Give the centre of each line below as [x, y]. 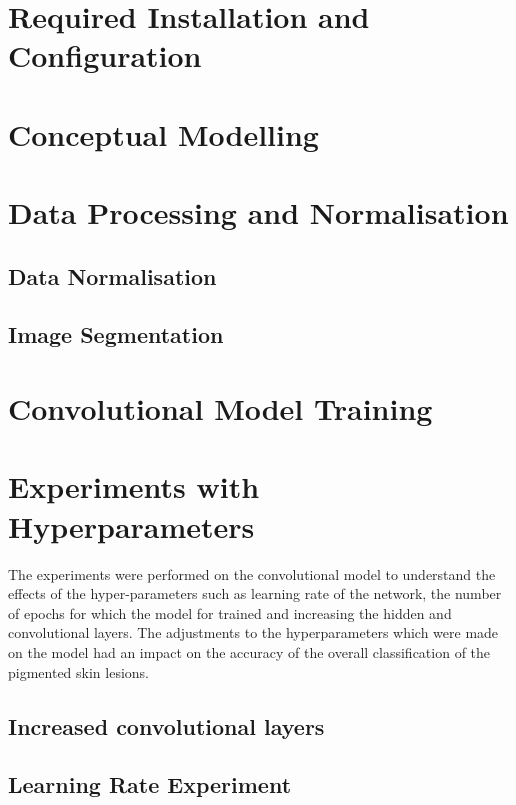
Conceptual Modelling [163, 133]
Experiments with [134, 486]
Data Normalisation [112, 275]
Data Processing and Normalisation [258, 212]
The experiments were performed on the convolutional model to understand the [252, 573]
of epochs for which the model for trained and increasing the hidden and [230, 612]
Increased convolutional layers [166, 725]
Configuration [105, 55]
